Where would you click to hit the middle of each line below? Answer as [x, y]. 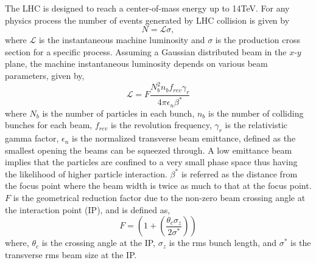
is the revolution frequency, [161, 125]
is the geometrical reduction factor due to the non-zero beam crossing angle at [159, 198]
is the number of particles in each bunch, [118, 113]
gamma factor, [32, 138]
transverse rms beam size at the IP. [71, 254]
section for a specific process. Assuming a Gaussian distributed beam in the [146, 51]
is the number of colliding [256, 113]
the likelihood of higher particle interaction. [86, 173]
